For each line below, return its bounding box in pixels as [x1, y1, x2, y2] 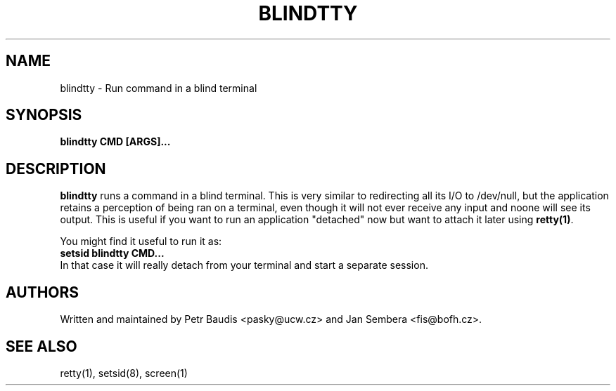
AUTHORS [6, 283, 79, 301]
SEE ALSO [6, 337, 77, 355]
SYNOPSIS [6, 106, 82, 124]
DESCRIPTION [6, 159, 106, 178]
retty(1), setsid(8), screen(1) [60, 366, 188, 379]
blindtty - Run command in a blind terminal [60, 81, 257, 94]
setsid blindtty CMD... [60, 247, 165, 260]
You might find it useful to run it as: [60, 235, 222, 248]
